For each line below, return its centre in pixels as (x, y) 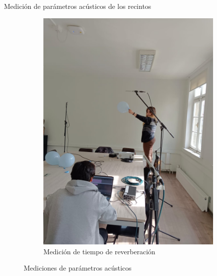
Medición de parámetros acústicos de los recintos (78, 6)
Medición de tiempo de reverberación (99, 251)
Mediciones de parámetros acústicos (78, 268)
